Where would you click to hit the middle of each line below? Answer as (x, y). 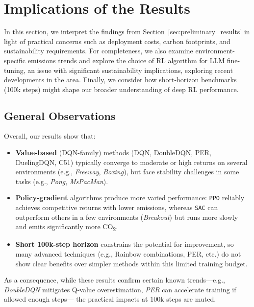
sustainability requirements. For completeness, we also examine (99, 51)
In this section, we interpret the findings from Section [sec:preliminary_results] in (127, 32)
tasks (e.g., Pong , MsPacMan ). (62, 181)
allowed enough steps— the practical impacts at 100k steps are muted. (110, 299)
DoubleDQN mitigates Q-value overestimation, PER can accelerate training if (120, 289)
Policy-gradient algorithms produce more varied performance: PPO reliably (130, 198)
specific (15, 60)
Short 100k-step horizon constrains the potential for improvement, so (125, 244)
